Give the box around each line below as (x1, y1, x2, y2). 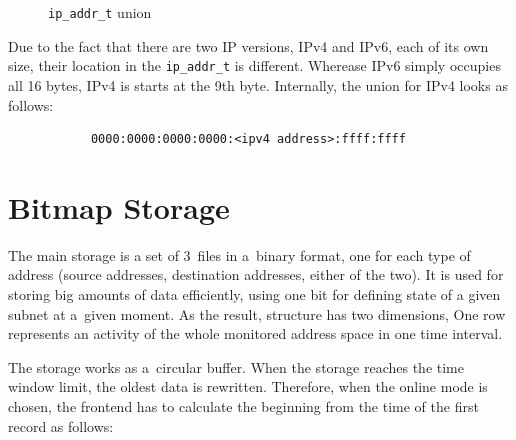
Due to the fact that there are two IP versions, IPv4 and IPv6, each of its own (8, 35, 489, 56)
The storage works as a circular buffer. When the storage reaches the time (8, 356, 464, 377)
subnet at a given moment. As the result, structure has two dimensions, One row (8, 303, 506, 324)
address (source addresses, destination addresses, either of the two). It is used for (8, 264, 504, 285)
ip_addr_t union (48, 2, 152, 22)
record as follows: (8, 415, 114, 436)
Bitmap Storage (8, 186, 230, 227)
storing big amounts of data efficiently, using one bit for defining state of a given (8, 284, 501, 304)
